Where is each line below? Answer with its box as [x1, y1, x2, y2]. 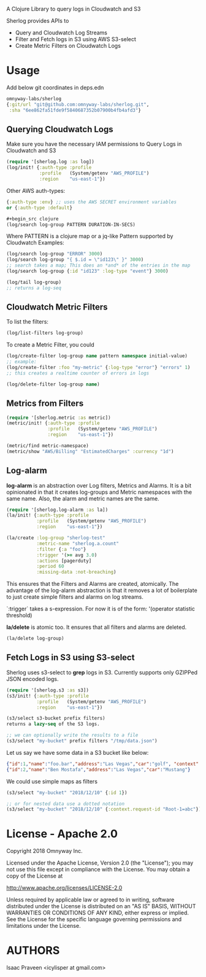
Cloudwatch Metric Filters [6, 302, 109, 313]
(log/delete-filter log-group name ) [6, 381, 100, 387]
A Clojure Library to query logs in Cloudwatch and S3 [6, 6, 141, 12]
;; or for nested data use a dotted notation [6, 801, 124, 807]
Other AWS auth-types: [6, 187, 66, 194]
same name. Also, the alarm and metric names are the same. [6, 494, 159, 502]
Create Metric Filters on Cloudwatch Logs [15, 42, 121, 49]
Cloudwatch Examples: [6, 239, 64, 246]
